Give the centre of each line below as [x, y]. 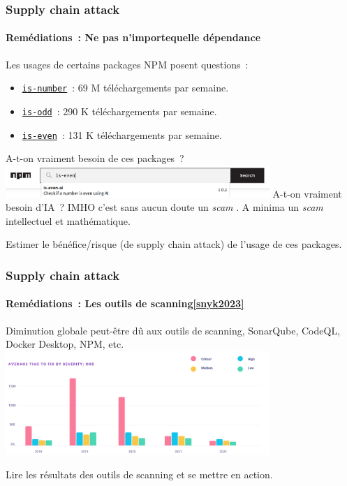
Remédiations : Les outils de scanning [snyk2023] [125, 303]
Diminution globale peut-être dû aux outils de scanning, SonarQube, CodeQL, [173, 330]
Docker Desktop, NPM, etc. [65, 344]
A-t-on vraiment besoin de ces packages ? [95, 158]
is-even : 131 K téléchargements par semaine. [122, 134]
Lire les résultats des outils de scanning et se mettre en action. [139, 474]
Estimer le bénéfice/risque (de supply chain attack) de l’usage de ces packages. [174, 244]
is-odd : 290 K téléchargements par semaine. [119, 111]
